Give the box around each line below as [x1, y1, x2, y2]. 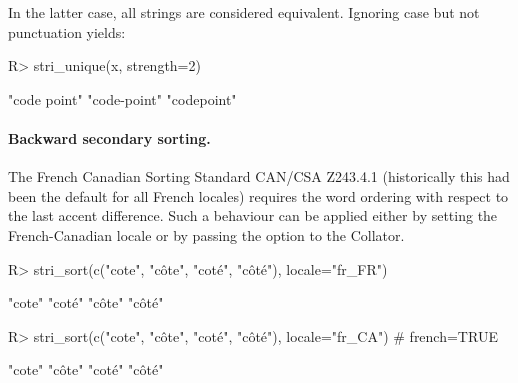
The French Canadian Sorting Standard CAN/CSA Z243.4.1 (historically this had [8, 166, 510, 187]
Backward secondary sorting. [8, 127, 211, 148]
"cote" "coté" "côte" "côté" [8, 292, 164, 313]
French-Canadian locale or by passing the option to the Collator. [8, 224, 405, 245]
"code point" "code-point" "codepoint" [8, 88, 237, 109]
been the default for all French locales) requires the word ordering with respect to [8, 185, 509, 206]
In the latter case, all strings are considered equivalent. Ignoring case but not [8, 2, 480, 22]
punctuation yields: [8, 21, 126, 42]
